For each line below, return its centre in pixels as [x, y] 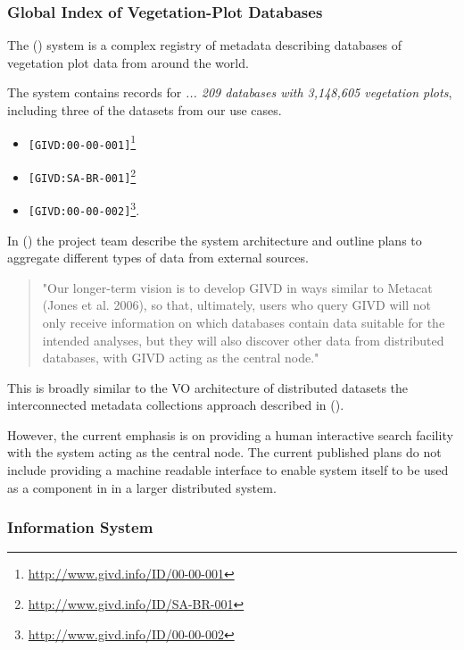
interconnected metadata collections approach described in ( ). [176, 405]
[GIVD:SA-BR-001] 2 [82, 175]
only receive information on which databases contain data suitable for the [244, 322]
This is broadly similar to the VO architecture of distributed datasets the [208, 387]
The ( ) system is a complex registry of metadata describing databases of [204, 45]
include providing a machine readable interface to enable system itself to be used [228, 470]
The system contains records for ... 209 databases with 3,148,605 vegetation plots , [230, 92]
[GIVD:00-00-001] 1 [82, 142]
